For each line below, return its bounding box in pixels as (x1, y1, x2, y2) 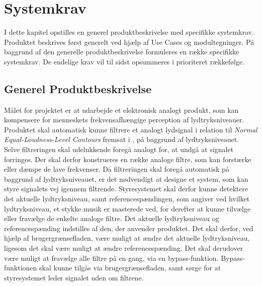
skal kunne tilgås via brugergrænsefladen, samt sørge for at (39, 262, 221, 273)
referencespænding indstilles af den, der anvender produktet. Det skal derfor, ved (4, 223, 253, 233)
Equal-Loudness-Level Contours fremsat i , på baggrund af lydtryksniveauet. (4, 134, 239, 145)
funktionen (4, 262, 37, 273)
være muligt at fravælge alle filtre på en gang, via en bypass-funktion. (4, 252, 219, 263)
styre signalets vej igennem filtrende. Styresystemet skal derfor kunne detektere (4, 183, 248, 194)
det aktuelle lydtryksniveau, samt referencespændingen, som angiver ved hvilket (4, 193, 250, 204)
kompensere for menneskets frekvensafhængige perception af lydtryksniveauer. (4, 114, 244, 125)
